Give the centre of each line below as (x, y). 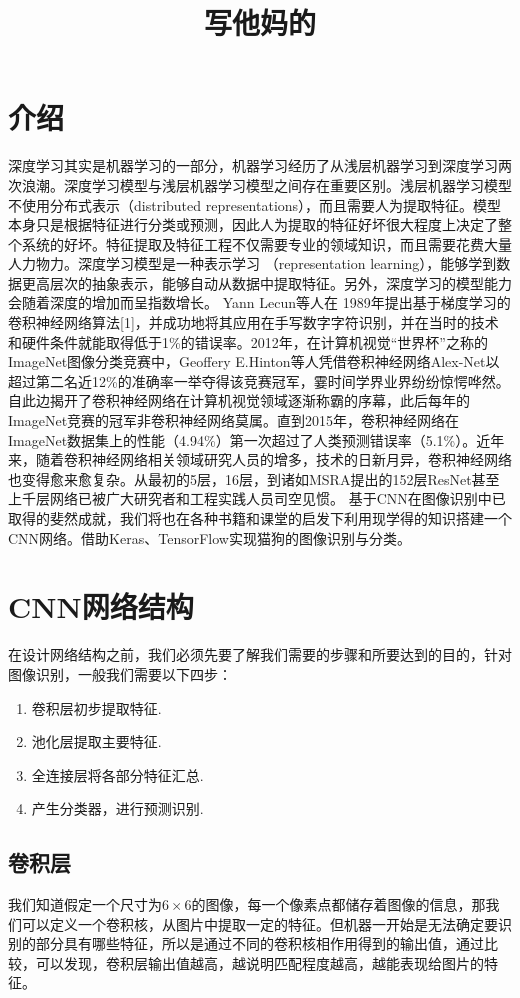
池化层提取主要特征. (96, 741)
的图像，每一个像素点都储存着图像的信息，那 (338, 904)
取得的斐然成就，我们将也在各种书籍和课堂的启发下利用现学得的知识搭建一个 (260, 518)
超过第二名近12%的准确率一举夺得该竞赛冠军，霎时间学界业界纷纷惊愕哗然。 (259, 380)
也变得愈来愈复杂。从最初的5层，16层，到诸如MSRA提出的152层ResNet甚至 (254, 478)
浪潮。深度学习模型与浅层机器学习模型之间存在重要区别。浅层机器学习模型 (266, 184)
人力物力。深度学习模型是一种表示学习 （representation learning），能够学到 (252, 263)
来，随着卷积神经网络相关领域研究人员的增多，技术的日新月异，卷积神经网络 (260, 459)
